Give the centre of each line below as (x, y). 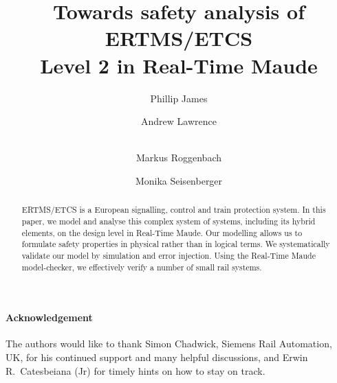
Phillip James (179, 98)
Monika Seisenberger (179, 180)
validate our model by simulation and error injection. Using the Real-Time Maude (168, 255)
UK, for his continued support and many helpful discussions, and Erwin (157, 357)
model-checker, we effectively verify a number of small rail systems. (142, 267)
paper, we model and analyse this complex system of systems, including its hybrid (168, 221)
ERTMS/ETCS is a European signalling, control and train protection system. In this (174, 210)
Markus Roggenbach (179, 158)
